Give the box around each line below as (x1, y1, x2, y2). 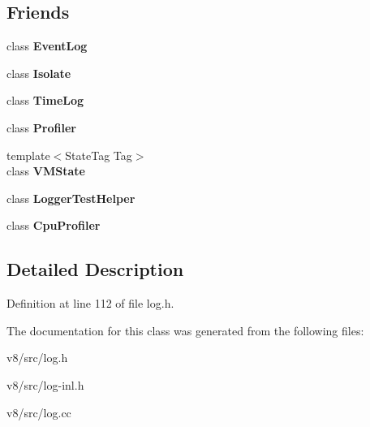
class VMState (6, 162, 85, 179)
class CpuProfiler (6, 217, 101, 234)
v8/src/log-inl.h (6, 376, 84, 393)
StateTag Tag (65, 146, 132, 163)
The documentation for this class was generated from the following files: (6, 321, 364, 339)
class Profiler (6, 119, 76, 136)
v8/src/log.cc (6, 403, 71, 421)
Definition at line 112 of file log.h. (6, 295, 174, 312)
